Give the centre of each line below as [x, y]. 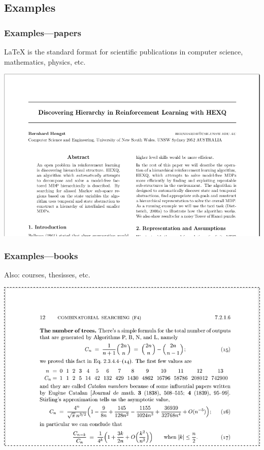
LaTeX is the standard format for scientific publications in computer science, [124, 51]
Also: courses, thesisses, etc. [47, 275]
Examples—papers [43, 32]
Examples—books [41, 256]
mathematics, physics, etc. [45, 61]
